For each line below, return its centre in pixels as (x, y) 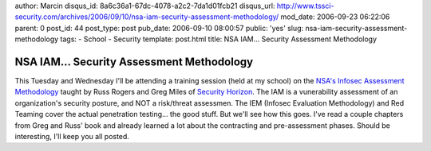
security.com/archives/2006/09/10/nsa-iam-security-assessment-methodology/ (147, 17)
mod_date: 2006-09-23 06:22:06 (335, 17)
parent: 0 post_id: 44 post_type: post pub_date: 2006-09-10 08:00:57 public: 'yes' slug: (159, 28)
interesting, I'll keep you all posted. (72, 137)
